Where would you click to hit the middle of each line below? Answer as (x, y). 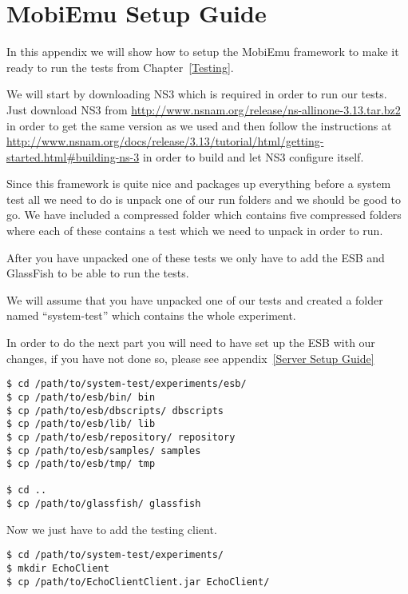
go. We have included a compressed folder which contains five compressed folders (204, 215)
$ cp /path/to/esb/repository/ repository (121, 437)
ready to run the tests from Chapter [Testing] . (120, 67)
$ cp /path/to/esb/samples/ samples (104, 450)
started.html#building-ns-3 (73, 156)
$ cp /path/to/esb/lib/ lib (81, 424)
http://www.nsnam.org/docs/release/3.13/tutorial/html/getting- (165, 141)
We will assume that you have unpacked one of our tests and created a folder (195, 299)
